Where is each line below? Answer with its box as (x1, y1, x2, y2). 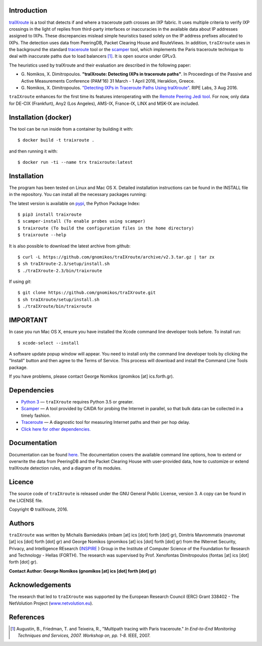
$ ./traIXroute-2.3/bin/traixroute (17, 268, 102, 273)
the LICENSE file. (9, 497, 43, 503)
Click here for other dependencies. (21, 426, 91, 432)
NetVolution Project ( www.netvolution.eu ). (9, 600, 93, 606)
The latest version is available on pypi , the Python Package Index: (9, 200, 140, 206)
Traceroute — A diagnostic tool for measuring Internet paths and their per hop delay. (21, 419, 190, 425)
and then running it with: (9, 148, 58, 154)
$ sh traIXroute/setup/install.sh (17, 297, 99, 302)
